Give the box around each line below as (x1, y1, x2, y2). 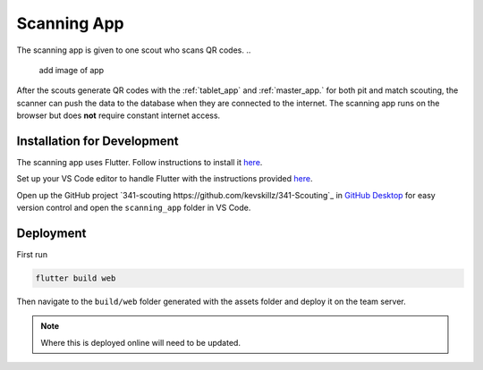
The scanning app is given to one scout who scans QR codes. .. (16, 45, 251, 55)
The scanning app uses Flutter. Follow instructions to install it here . (16, 157, 263, 168)
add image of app (38, 64, 105, 75)
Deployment (16, 226, 87, 240)
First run (16, 249, 48, 260)
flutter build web (35, 273, 116, 283)
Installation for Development (16, 133, 179, 148)
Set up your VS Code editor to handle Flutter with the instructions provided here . (16, 173, 313, 184)
